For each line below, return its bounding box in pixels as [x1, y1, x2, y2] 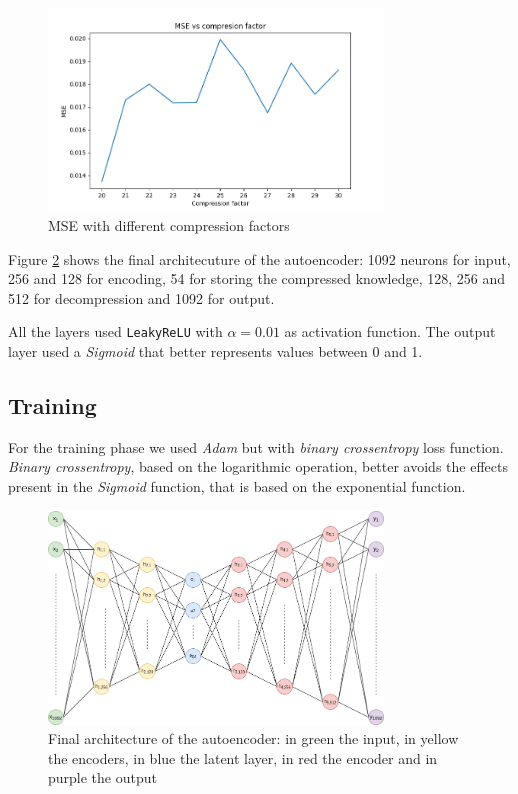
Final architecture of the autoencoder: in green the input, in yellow [48, 728, 459, 749]
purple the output [48, 767, 157, 788]
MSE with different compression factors [48, 214, 290, 235]
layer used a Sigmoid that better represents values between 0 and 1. [8, 341, 423, 361]
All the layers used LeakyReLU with [8, 321, 223, 342]
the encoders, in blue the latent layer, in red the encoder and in [48, 747, 438, 768]
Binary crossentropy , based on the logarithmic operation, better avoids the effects [8, 456, 508, 477]
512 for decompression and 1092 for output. [8, 287, 275, 308]
